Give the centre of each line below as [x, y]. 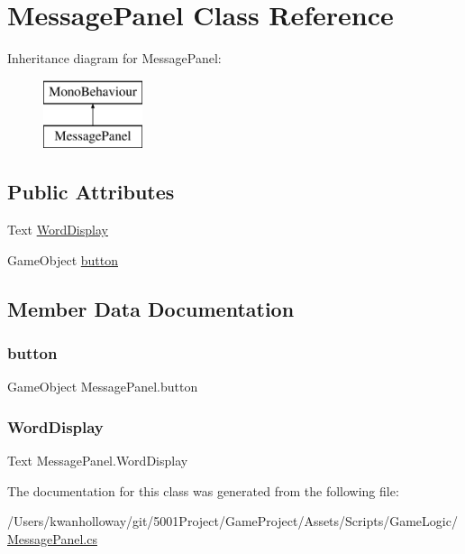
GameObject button [63, 259]
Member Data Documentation [151, 308]
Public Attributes [91, 192]
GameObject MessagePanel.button [103, 387]
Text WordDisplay [58, 230]
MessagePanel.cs [52, 538]
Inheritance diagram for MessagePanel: [114, 58]
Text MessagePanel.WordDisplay [98, 461]
